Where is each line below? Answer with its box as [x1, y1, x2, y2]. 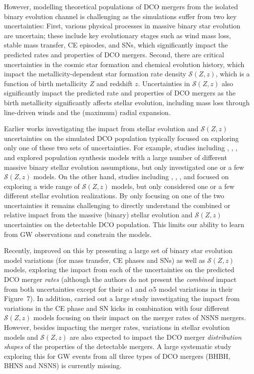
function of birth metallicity [4, 78, 88, 88]
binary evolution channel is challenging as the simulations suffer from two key [4, 11, 237, 21]
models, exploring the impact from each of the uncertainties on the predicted [4, 264, 234, 275]
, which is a [215, 69, 250, 79]
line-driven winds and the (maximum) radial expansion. [4, 107, 171, 117]
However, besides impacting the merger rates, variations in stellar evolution [4, 322, 230, 332]
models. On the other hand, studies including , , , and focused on [33, 171, 229, 182]
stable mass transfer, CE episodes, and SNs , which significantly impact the [4, 40, 228, 50]
